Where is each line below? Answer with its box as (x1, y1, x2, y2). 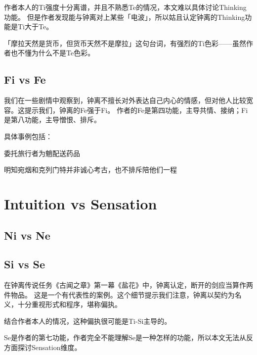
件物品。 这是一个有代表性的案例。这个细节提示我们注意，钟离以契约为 (4, 289, 235, 300)
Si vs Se (4, 256, 45, 272)
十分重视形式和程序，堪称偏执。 (17, 299, 122, 309)
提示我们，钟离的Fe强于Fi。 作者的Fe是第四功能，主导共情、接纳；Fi (24, 104, 248, 115)
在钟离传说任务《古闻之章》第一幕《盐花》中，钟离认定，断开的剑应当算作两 (4, 280, 253, 290)
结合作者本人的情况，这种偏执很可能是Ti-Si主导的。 (4, 315, 171, 326)
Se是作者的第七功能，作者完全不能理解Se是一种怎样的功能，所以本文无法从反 (4, 332, 253, 343)
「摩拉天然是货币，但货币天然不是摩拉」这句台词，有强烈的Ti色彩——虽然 (4, 38, 246, 48)
